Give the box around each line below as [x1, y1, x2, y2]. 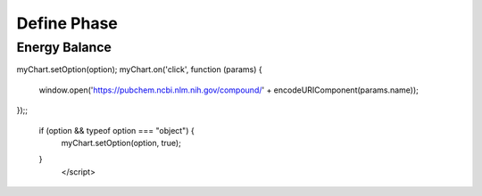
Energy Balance [16, 39, 112, 55]
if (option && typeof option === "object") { [38, 125, 195, 135]
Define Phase [16, 13, 118, 33]
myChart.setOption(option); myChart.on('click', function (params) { [16, 64, 262, 75]
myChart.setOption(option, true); [61, 137, 182, 148]
